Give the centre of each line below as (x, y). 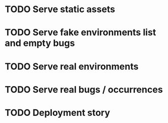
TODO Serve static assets (60, 9)
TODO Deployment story (57, 113)
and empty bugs (40, 43)
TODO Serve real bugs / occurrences (84, 89)
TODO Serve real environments (72, 66)
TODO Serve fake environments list (80, 33)
